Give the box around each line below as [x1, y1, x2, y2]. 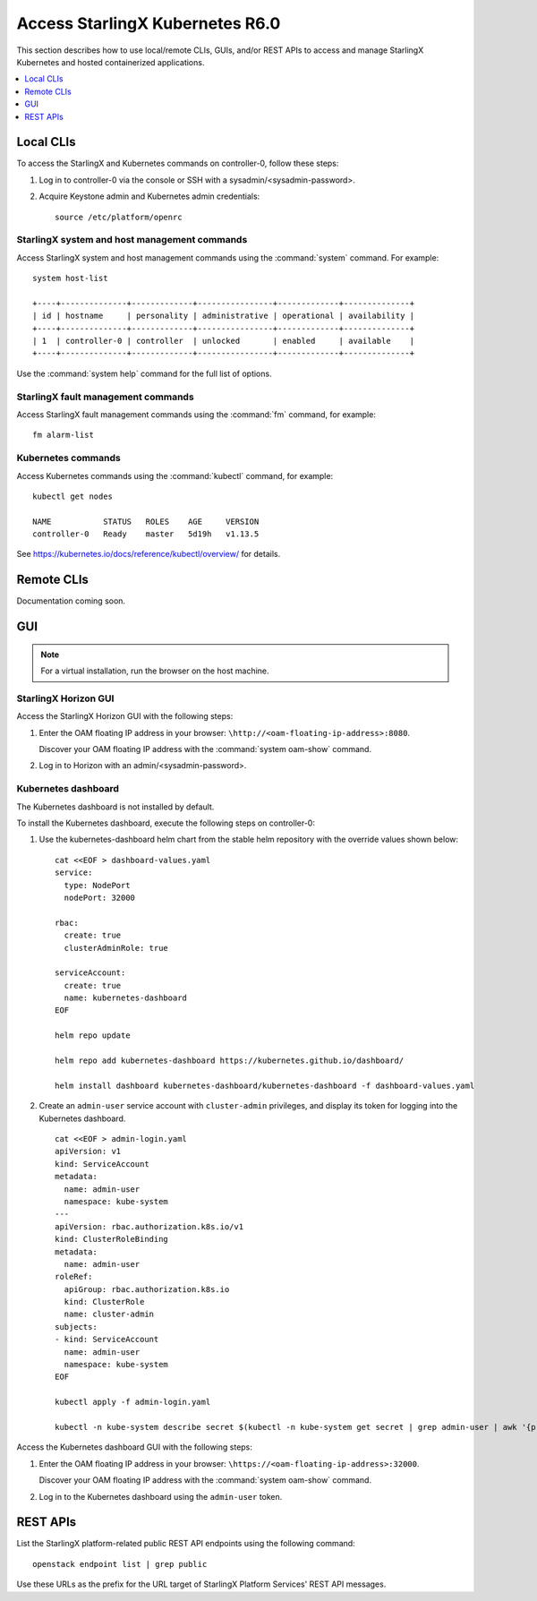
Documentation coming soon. [16, 595, 125, 606]
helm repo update [55, 1031, 131, 1040]
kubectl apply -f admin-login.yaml [55, 1397, 211, 1408]
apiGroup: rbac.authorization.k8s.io [64, 1284, 230, 1294]
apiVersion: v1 [55, 1146, 122, 1157]
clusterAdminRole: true [64, 943, 169, 953]
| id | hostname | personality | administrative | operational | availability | [32, 311, 415, 321]
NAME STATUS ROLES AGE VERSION [32, 516, 260, 527]
